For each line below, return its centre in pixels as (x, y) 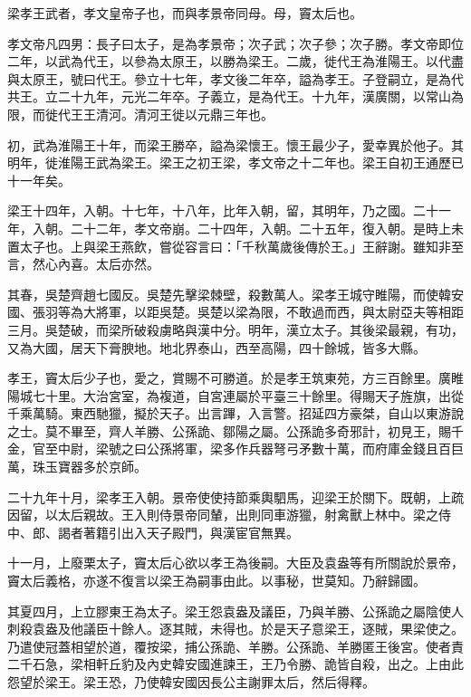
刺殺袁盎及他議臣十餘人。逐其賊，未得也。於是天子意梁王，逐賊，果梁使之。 (235, 629)
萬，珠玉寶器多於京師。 (77, 467)
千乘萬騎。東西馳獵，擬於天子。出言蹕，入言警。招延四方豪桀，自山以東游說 (235, 413)
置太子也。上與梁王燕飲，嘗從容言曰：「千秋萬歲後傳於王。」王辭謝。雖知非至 (235, 246)
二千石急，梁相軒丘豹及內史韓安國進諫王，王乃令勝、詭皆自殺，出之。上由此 (235, 664)
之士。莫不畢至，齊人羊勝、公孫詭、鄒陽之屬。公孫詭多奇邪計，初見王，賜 (229, 430)
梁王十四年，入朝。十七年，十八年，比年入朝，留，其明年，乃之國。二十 (223, 210)
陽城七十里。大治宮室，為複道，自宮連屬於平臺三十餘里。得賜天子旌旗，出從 (235, 395)
